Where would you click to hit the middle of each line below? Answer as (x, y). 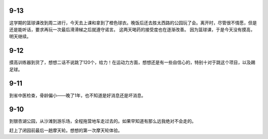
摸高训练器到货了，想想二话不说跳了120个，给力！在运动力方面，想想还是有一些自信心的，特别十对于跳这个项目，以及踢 (132, 62)
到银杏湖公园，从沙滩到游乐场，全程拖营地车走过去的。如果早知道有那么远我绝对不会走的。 (102, 121)
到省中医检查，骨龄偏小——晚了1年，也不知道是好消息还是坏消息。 (77, 95)
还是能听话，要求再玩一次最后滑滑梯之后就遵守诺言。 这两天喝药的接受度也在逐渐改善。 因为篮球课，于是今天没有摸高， (132, 29)
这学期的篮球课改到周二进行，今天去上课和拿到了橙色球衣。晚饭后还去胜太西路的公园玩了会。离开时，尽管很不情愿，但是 (133, 23)
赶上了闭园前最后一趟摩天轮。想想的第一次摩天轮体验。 (66, 130)
